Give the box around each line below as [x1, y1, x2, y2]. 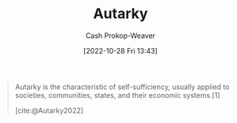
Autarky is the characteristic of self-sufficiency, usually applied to [14, 82, 230, 91]
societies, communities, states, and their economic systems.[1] [14, 90, 220, 99]
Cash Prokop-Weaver [85, 31, 156, 40]
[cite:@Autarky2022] [14, 106, 84, 115]
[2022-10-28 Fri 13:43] [83, 46, 158, 55]
